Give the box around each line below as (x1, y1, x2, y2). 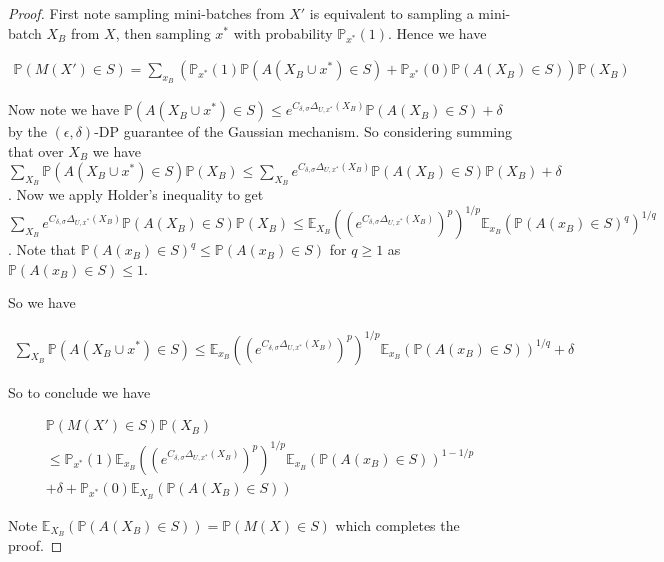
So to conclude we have (8, 381, 151, 402)
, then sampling (115, 22, 211, 43)
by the (8, 121, 47, 142)
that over (8, 141, 64, 162)
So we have (8, 292, 76, 313)
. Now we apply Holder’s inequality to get (8, 184, 264, 205)
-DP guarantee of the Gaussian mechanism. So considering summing (94, 121, 513, 142)
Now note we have (8, 99, 120, 120)
